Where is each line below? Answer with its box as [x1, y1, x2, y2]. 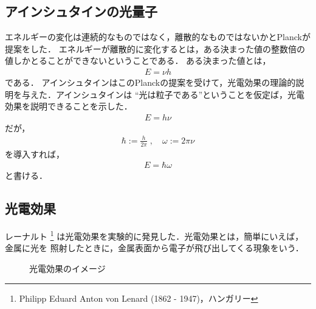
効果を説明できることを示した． [5, 100, 132, 113]
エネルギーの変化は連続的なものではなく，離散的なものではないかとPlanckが [5, 30, 311, 43]
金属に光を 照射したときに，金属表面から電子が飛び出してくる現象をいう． [5, 241, 304, 254]
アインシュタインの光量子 [5, 2, 157, 21]
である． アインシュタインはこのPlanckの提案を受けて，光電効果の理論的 [5, 76, 296, 89]
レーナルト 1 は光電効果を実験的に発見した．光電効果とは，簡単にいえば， [5, 228, 304, 242]
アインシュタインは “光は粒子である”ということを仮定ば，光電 [55, 88, 305, 100]
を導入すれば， [5, 147, 64, 160]
